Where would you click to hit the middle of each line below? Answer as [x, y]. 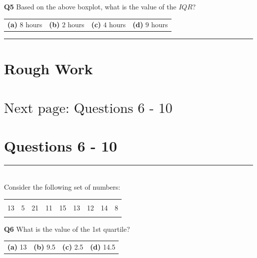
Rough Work [48, 68]
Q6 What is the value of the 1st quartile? [67, 229]
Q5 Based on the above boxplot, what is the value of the [90, 6]
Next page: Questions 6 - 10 [88, 108]
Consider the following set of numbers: [62, 186]
